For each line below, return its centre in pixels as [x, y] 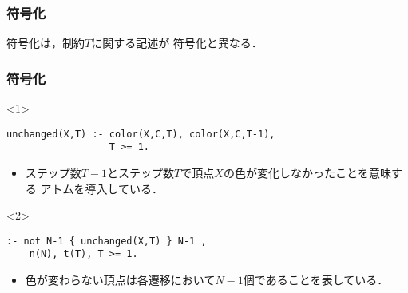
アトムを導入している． [102, 188]
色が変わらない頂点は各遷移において [120, 280]
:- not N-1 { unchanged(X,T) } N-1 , [107, 241]
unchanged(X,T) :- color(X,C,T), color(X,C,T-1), [141, 134]
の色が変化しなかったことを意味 [307, 172]
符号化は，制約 [46, 43]
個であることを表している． [316, 280]
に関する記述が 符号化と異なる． [177, 43]
